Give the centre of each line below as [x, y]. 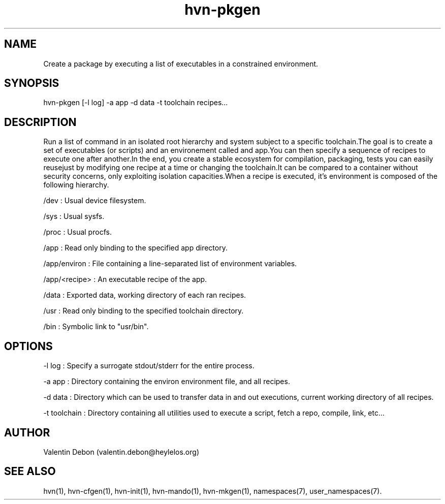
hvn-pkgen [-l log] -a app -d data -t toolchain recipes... [136, 103]
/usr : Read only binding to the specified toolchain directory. [144, 311]
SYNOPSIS [32, 83]
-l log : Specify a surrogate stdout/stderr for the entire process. [149, 366]
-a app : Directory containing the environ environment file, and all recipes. [167, 382]
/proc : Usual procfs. [77, 232]
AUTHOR [27, 432]
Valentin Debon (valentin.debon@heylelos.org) [121, 452]
